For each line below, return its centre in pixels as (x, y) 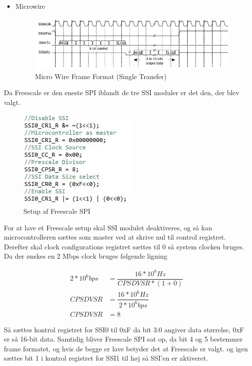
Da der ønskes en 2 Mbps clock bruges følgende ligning (86, 256)
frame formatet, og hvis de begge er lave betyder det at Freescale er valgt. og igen (126, 348)
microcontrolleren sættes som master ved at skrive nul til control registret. (115, 237)
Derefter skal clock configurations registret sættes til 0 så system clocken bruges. (124, 246)
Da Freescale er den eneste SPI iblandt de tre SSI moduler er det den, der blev (122, 92)
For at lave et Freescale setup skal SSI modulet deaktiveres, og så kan (108, 227)
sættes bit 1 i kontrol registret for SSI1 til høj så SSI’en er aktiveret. (106, 358)
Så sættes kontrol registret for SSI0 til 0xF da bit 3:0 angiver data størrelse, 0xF (124, 329)
